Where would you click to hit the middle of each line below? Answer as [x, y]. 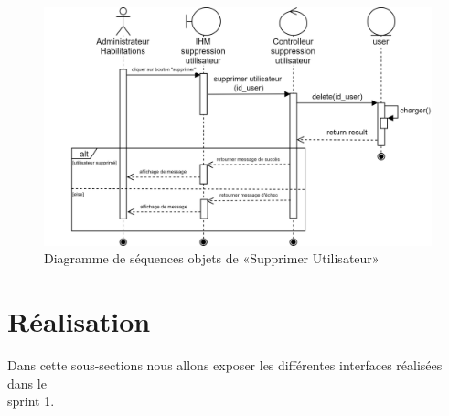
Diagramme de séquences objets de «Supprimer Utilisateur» [212, 258]
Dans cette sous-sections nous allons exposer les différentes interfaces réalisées [225, 365]
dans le [27, 383]
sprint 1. [31, 401]
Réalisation [79, 321]
